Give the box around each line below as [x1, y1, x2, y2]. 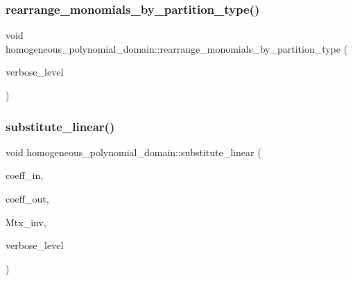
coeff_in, [6, 168, 44, 182]
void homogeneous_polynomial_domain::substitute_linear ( [6, 144, 261, 159]
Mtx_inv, [6, 214, 46, 229]
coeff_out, [6, 191, 49, 205]
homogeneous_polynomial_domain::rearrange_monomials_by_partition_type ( [6, 41, 348, 56]
